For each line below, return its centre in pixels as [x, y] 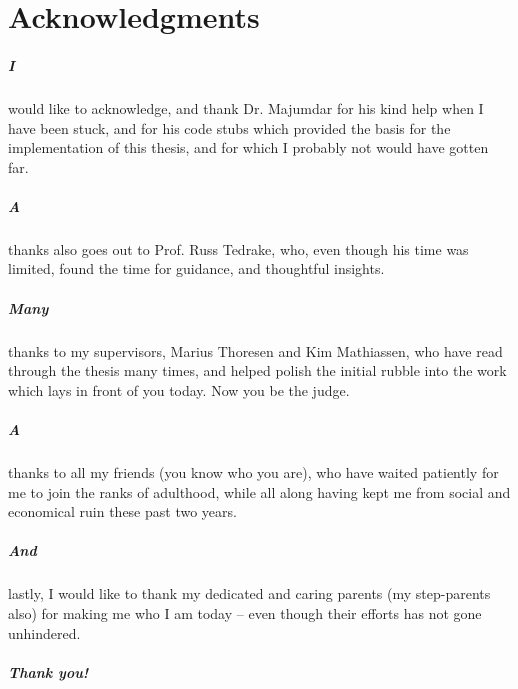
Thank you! [48, 671]
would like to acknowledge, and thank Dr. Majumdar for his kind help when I [246, 107]
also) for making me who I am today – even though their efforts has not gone [245, 612]
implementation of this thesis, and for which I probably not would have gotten [248, 147]
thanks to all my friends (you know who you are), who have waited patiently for [253, 471]
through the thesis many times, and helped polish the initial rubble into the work [257, 370]
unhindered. [44, 632]
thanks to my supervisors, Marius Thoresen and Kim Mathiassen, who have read [255, 350]
